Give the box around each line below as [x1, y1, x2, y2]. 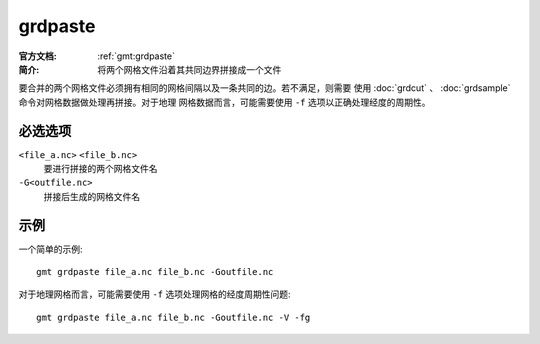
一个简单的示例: [18, 243, 84, 255]
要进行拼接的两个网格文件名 [43, 163, 158, 175]
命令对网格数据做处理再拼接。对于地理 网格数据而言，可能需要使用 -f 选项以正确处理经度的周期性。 [18, 96, 431, 108]
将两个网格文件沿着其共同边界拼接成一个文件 [97, 63, 282, 75]
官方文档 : [18, 50, 57, 62]
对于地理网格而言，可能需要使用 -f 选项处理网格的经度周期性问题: [18, 288, 291, 300]
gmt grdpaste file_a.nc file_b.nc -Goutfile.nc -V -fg [36, 311, 311, 323]
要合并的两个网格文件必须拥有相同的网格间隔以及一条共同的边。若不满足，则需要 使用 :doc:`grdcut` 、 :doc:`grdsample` [18, 82, 511, 94]
